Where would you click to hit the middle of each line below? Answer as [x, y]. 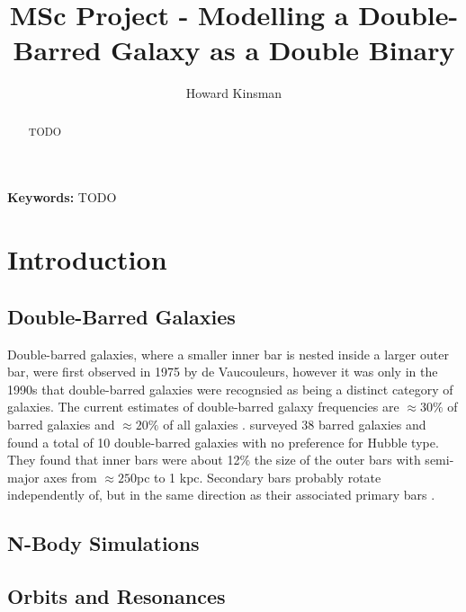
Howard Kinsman [234, 93]
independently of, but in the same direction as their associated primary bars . [221, 495]
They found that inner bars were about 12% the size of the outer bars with [214, 460]
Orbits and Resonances [116, 596]
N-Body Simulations [103, 543]
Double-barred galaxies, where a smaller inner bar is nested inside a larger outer [228, 354]
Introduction [87, 259]
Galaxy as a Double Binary [283, 50]
